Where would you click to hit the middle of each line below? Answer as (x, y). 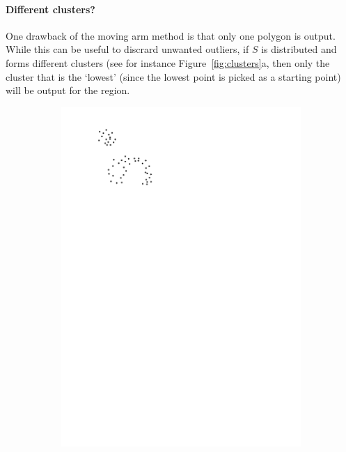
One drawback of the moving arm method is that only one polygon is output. (171, 35)
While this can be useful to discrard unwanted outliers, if (127, 49)
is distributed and (299, 49)
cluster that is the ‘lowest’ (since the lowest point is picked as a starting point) (173, 76)
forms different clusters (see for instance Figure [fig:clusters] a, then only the (168, 62)
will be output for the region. (68, 90)
